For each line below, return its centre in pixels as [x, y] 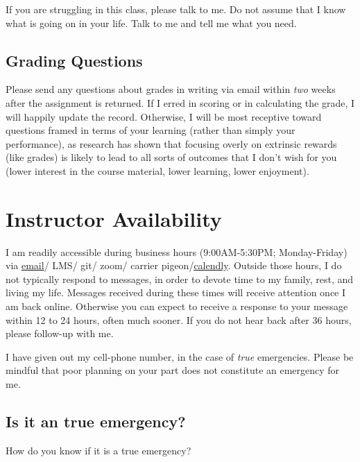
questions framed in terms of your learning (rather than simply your [151, 130]
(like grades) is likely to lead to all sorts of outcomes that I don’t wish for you [171, 157]
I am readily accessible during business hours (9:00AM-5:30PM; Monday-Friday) [177, 251]
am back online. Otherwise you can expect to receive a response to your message [177, 306]
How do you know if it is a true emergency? [98, 450]
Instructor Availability [114, 218]
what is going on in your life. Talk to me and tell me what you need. [151, 23]
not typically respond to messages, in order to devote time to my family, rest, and [180, 279]
